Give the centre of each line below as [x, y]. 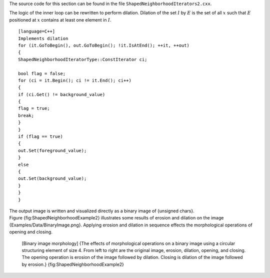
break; [26, 115]
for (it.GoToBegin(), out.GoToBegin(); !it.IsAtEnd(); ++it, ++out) [104, 45]
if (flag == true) [41, 137]
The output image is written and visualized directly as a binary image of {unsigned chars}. [102, 211]
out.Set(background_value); [52, 179]
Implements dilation [43, 38]
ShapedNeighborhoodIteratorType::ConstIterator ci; [83, 59]
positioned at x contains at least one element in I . [60, 20]
